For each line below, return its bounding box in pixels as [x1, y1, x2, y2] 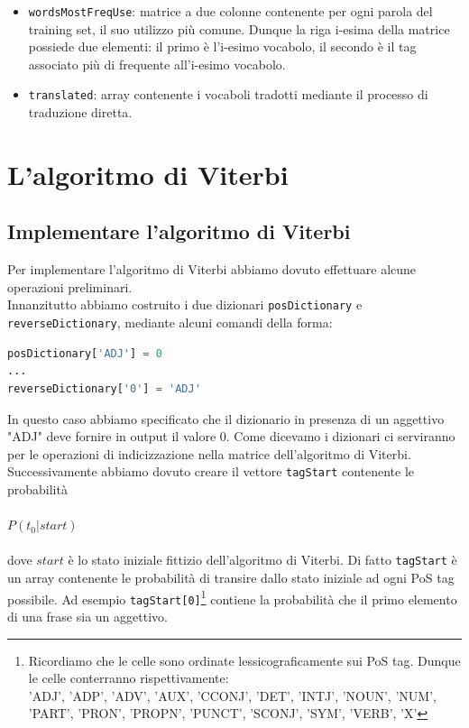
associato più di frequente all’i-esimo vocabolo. [28, 54, 286, 73]
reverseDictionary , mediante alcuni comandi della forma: [7, 313, 333, 332]
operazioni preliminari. [7, 277, 133, 296]
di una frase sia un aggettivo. [7, 606, 168, 625]
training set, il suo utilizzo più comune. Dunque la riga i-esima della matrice [28, 19, 450, 38]
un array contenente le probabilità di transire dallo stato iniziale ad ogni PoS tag [7, 568, 455, 587]
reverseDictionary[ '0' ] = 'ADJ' [7, 382, 201, 395]
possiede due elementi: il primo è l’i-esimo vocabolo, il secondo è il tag [28, 37, 417, 56]
